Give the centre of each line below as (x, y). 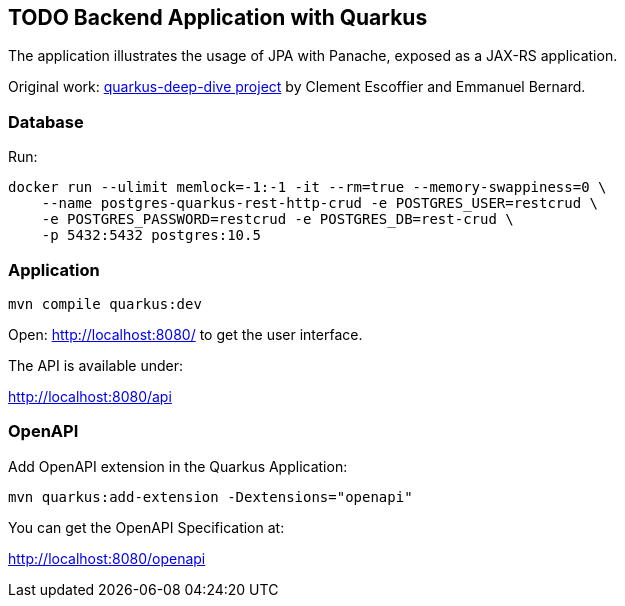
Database (46, 121)
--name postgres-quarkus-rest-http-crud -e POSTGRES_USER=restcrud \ (320, 203)
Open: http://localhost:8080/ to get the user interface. (185, 334)
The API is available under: (96, 365)
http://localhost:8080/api (90, 396)
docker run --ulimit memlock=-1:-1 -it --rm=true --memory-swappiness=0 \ (307, 187)
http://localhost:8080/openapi (107, 558)
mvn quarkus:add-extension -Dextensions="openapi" (210, 496)
